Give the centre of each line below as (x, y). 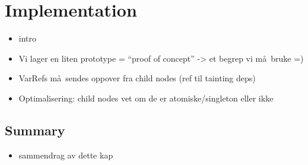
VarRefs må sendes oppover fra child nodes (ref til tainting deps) (137, 78)
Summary (35, 130)
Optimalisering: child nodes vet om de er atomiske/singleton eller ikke (146, 98)
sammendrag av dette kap (66, 155)
